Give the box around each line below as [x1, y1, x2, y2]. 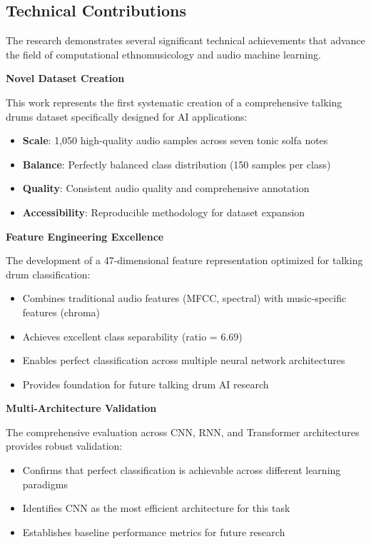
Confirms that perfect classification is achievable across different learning [22, 463, 341, 478]
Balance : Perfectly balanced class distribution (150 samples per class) [22, 156, 331, 171]
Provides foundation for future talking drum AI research [22, 376, 269, 391]
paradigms [22, 476, 68, 491]
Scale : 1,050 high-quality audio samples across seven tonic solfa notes [22, 133, 328, 148]
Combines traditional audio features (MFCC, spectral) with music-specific [22, 291, 347, 306]
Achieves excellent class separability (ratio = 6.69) [22, 328, 243, 343]
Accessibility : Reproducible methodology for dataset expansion [22, 204, 305, 219]
